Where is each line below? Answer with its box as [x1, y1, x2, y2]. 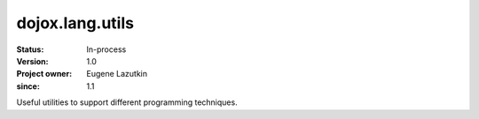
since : [16, 80, 40, 92]
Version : [16, 56, 49, 66]
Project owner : [16, 69, 73, 79]
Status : [16, 44, 44, 55]
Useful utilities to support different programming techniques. [16, 97, 239, 108]
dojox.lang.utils [16, 13, 135, 33]
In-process [86, 44, 127, 55]
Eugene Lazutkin [86, 69, 148, 79]
